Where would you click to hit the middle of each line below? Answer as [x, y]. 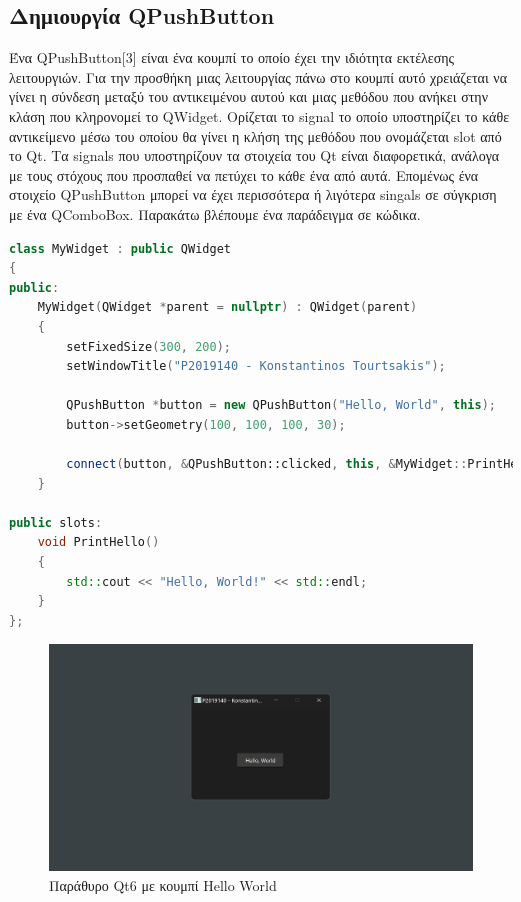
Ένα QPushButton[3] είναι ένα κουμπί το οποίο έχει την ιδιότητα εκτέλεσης [232, 57]
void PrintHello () [98, 542]
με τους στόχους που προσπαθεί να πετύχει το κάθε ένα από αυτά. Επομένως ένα [244, 174]
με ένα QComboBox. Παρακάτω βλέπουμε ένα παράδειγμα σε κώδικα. [215, 213]
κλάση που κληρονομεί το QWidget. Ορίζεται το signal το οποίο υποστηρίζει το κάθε [259, 115]
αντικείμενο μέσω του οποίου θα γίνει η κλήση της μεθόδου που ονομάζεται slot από [255, 135]
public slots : [56, 522]
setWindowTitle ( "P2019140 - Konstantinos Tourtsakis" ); [256, 366]
